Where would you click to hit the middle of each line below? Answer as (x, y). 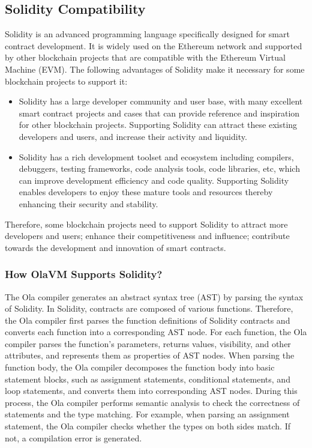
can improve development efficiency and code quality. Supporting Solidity (154, 180)
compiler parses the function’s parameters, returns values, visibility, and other (148, 343)
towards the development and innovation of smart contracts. (115, 247)
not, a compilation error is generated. (73, 437)
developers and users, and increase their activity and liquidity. (133, 136)
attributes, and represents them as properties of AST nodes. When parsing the (150, 355)
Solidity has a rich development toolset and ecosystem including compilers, (156, 156)
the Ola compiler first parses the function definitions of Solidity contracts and (148, 320)
